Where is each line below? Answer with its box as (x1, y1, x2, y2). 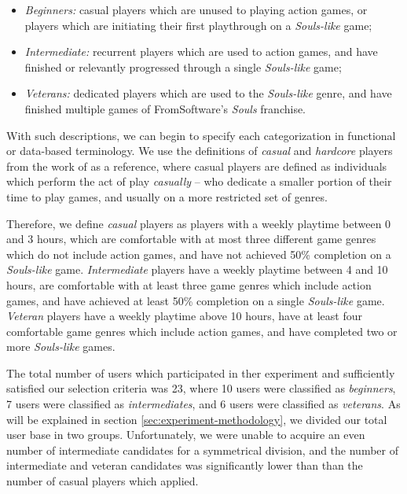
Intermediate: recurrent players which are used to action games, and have (24, 43, 378, 60)
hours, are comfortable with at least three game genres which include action (6, 276, 372, 293)
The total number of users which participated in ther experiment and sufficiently (6, 364, 395, 381)
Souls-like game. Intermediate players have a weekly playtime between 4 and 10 (6, 261, 388, 278)
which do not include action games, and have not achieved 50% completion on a (6, 245, 391, 262)
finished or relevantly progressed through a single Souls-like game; (24, 58, 342, 75)
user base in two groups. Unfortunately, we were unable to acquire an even (6, 426, 365, 443)
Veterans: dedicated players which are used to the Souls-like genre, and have (24, 85, 392, 101)
